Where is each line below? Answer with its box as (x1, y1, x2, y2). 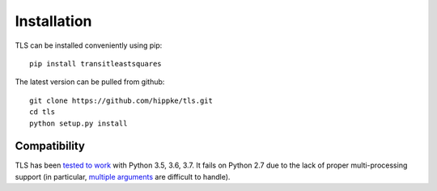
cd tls (29, 108, 56, 117)
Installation (15, 12, 92, 30)
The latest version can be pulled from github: (15, 77, 165, 87)
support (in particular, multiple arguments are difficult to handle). (15, 172, 231, 181)
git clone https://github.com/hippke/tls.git (29, 95, 214, 105)
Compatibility (15, 139, 85, 153)
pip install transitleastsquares (29, 59, 162, 68)
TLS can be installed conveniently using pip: (15, 40, 163, 50)
